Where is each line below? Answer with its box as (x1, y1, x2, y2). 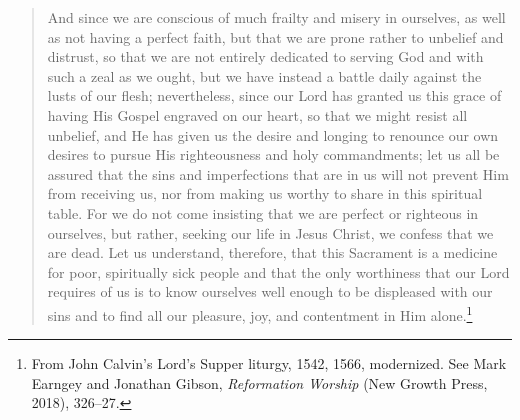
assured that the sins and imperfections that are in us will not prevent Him (47, 163, 509, 184)
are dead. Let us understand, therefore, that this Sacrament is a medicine (47, 242, 498, 263)
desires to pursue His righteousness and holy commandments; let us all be (47, 144, 500, 165)
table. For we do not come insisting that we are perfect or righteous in (47, 202, 479, 223)
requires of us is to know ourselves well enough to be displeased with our (47, 281, 493, 302)
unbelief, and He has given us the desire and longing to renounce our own (47, 124, 499, 145)
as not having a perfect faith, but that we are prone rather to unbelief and (47, 26, 504, 47)
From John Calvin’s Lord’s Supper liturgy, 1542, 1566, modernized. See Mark (31, 353, 507, 374)
